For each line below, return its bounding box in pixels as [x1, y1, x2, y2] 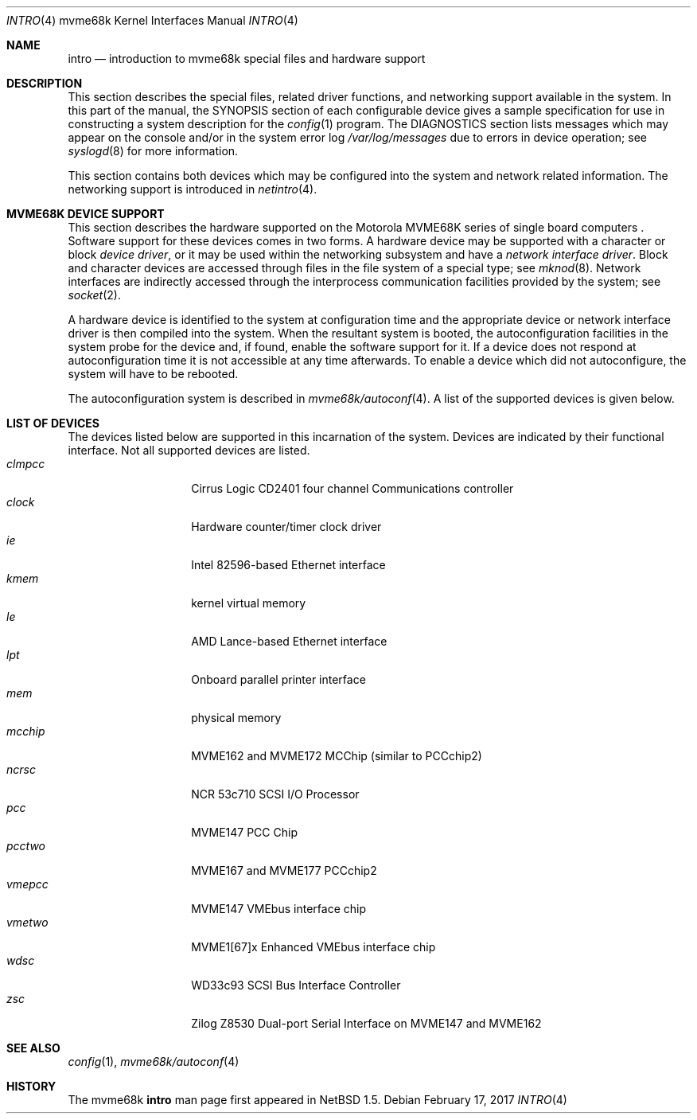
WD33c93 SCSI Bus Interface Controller [191, 978, 401, 992]
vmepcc [6, 877, 49, 891]
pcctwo [6, 839, 45, 853]
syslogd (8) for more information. [68, 144, 239, 158]
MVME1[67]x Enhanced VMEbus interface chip [191, 940, 436, 954]
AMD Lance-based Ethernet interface [191, 634, 387, 648]
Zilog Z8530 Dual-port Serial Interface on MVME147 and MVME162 [191, 1017, 542, 1030]
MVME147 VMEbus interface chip [191, 902, 366, 915]
